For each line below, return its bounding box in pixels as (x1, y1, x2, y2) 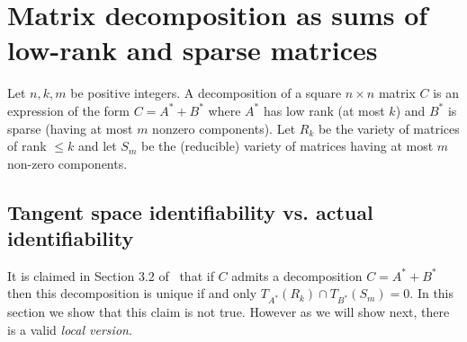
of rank (7, 136, 47, 155)
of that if (158, 266, 214, 285)
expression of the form (7, 101, 130, 119)
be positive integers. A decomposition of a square (70, 83, 342, 102)
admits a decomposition (231, 266, 363, 285)
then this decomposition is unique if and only (7, 284, 257, 303)
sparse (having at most (7, 118, 133, 137)
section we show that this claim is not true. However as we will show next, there (7, 303, 450, 321)
